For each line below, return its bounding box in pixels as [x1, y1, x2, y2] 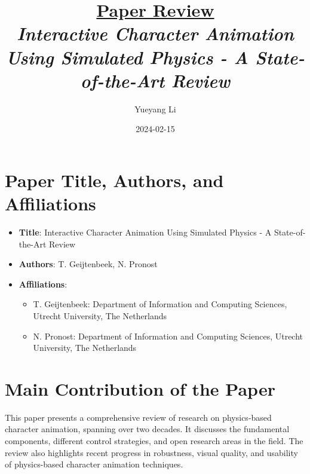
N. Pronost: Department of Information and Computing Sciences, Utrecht [33, 329, 303, 342]
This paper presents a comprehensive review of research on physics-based [5, 411, 272, 423]
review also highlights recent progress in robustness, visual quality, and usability [5, 446, 298, 458]
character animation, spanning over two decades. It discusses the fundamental [5, 423, 290, 435]
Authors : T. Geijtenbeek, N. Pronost [19, 258, 158, 270]
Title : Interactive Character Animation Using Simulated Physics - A [19, 226, 272, 238]
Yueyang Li [134, 102, 176, 115]
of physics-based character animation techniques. [5, 458, 183, 470]
